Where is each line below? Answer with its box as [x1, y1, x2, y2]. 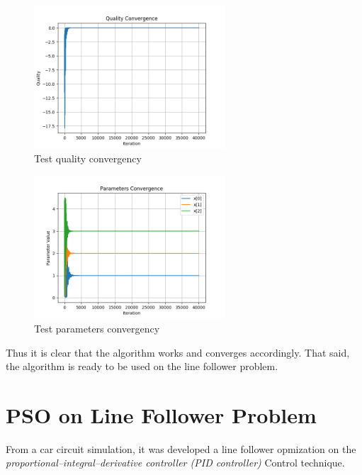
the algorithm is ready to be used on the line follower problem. [6, 359, 278, 374]
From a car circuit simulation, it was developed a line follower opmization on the [6, 441, 356, 456]
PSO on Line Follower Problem [6, 400, 317, 429]
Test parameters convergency [34, 320, 160, 335]
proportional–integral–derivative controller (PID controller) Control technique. [6, 455, 345, 470]
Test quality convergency [34, 151, 142, 166]
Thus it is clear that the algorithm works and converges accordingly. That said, [6, 345, 350, 359]
